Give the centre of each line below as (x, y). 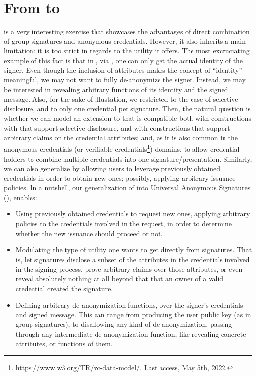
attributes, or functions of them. (64, 343)
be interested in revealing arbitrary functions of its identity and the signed (116, 89)
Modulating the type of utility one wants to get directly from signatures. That (134, 250)
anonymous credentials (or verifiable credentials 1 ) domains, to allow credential (122, 148)
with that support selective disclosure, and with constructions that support (117, 128)
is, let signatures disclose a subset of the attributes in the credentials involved (132, 259)
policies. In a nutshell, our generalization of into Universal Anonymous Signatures (127, 188)
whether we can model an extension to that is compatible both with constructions (128, 118)
